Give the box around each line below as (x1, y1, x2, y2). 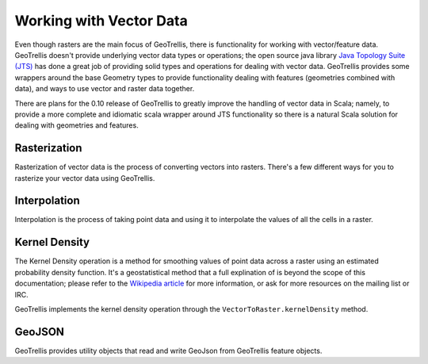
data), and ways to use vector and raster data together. (14, 84, 195, 94)
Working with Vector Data (14, 12, 188, 29)
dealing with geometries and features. (14, 121, 139, 130)
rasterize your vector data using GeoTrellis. (14, 173, 155, 182)
